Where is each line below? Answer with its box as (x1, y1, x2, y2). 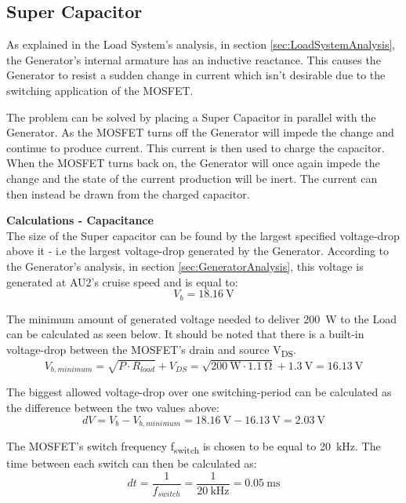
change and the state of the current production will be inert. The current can (6, 169, 378, 186)
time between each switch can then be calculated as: (6, 455, 257, 472)
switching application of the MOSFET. (6, 82, 194, 98)
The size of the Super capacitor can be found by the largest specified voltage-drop (6, 227, 400, 243)
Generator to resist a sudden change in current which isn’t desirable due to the (6, 67, 386, 83)
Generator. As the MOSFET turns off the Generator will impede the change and (6, 124, 394, 140)
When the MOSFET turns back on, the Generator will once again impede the (6, 155, 380, 171)
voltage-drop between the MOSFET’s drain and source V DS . (6, 341, 296, 359)
